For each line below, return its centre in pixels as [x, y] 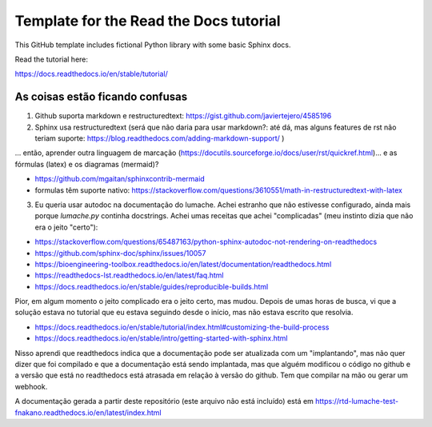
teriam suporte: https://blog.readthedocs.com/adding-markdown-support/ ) [160, 138]
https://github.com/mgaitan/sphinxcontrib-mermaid [120, 179]
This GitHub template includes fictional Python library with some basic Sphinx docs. [153, 45]
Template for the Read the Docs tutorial [148, 21]
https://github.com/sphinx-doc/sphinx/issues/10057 [120, 253]
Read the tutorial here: [51, 59]
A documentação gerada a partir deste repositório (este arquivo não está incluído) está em [164, 401]
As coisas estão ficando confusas [101, 97]
